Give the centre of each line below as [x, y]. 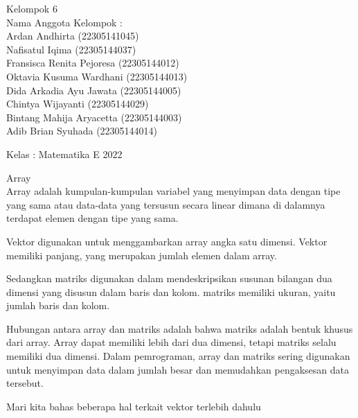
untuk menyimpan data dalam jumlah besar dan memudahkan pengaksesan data [178, 369]
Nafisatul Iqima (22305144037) [71, 49]
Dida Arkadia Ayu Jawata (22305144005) [94, 90]
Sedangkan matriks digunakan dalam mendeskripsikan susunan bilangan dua [169, 278]
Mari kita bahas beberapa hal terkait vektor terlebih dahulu [134, 406]
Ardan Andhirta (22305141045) [73, 36]
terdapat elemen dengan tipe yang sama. [92, 218]
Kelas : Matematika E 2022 [64, 154]
